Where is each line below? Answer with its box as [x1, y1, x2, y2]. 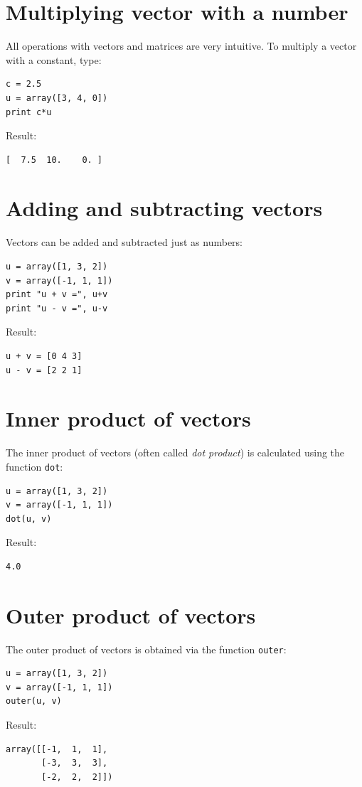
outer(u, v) [6, 696, 62, 707]
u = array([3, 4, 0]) [6, 92, 108, 103]
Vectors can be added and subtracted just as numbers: [6, 235, 243, 250]
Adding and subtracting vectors [6, 193, 323, 223]
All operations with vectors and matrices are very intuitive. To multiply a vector [6, 38, 357, 53]
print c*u [6, 107, 52, 117]
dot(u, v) [6, 513, 52, 524]
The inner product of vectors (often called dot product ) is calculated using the [6, 445, 345, 460]
